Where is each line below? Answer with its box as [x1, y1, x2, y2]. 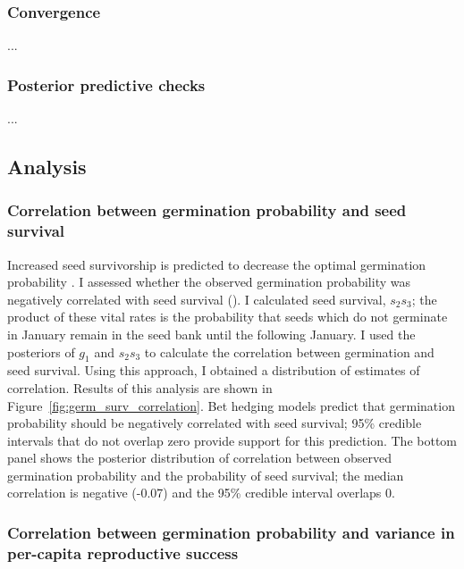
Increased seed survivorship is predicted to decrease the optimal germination [7, 255, 426, 273]
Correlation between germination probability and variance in [7, 521, 455, 543]
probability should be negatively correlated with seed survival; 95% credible [7, 414, 422, 432]
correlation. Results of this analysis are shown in [7, 378, 273, 397]
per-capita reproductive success [7, 541, 239, 564]
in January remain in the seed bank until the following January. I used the [7, 324, 416, 343]
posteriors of [7, 342, 75, 361]
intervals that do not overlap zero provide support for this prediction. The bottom [7, 431, 457, 449]
